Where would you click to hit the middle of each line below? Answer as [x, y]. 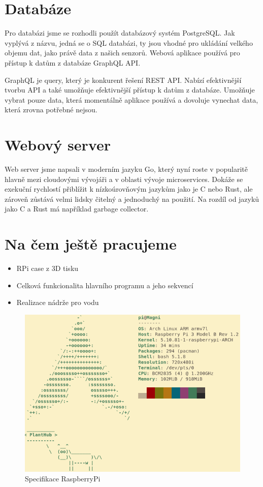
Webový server [58, 145]
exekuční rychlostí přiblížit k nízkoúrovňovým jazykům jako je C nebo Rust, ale [129, 189]
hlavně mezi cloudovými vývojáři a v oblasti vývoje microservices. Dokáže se [124, 179]
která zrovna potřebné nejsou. [51, 110]
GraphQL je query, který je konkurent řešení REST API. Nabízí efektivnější [123, 80]
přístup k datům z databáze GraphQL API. [73, 62]
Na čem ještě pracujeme [91, 244]
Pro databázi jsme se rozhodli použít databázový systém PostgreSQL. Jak [120, 33]
